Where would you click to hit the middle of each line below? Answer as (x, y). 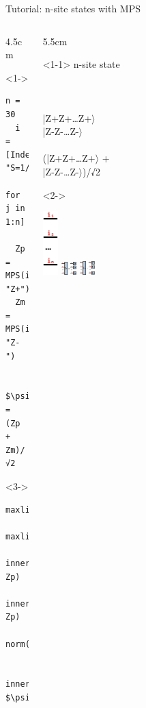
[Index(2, (28, 155)
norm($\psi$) (35, 644)
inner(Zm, (28, 603)
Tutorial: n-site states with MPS (73, 8)
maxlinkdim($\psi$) (49, 536)
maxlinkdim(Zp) (40, 510)
